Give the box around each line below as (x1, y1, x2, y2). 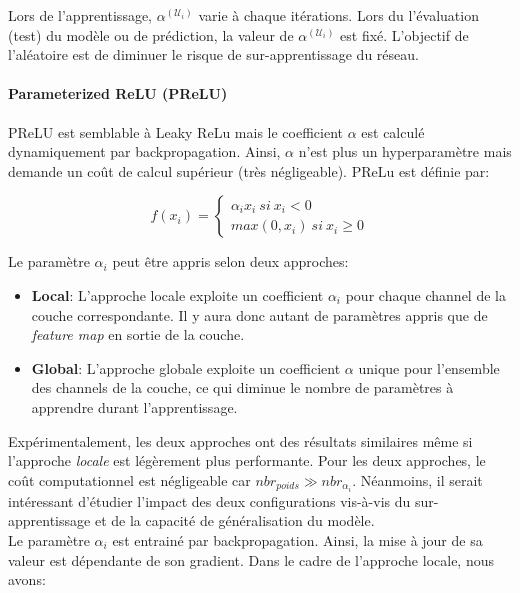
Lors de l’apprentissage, (8, 5, 153, 25)
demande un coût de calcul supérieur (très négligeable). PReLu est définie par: (8, 160, 490, 181)
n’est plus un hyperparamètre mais (298, 141, 512, 162)
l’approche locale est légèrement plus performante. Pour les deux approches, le (8, 450, 486, 471)
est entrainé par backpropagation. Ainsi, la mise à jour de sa (112, 529, 483, 550)
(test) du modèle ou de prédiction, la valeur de (8, 24, 294, 45)
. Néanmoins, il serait (352, 469, 483, 490)
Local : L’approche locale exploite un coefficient (31, 284, 324, 305)
